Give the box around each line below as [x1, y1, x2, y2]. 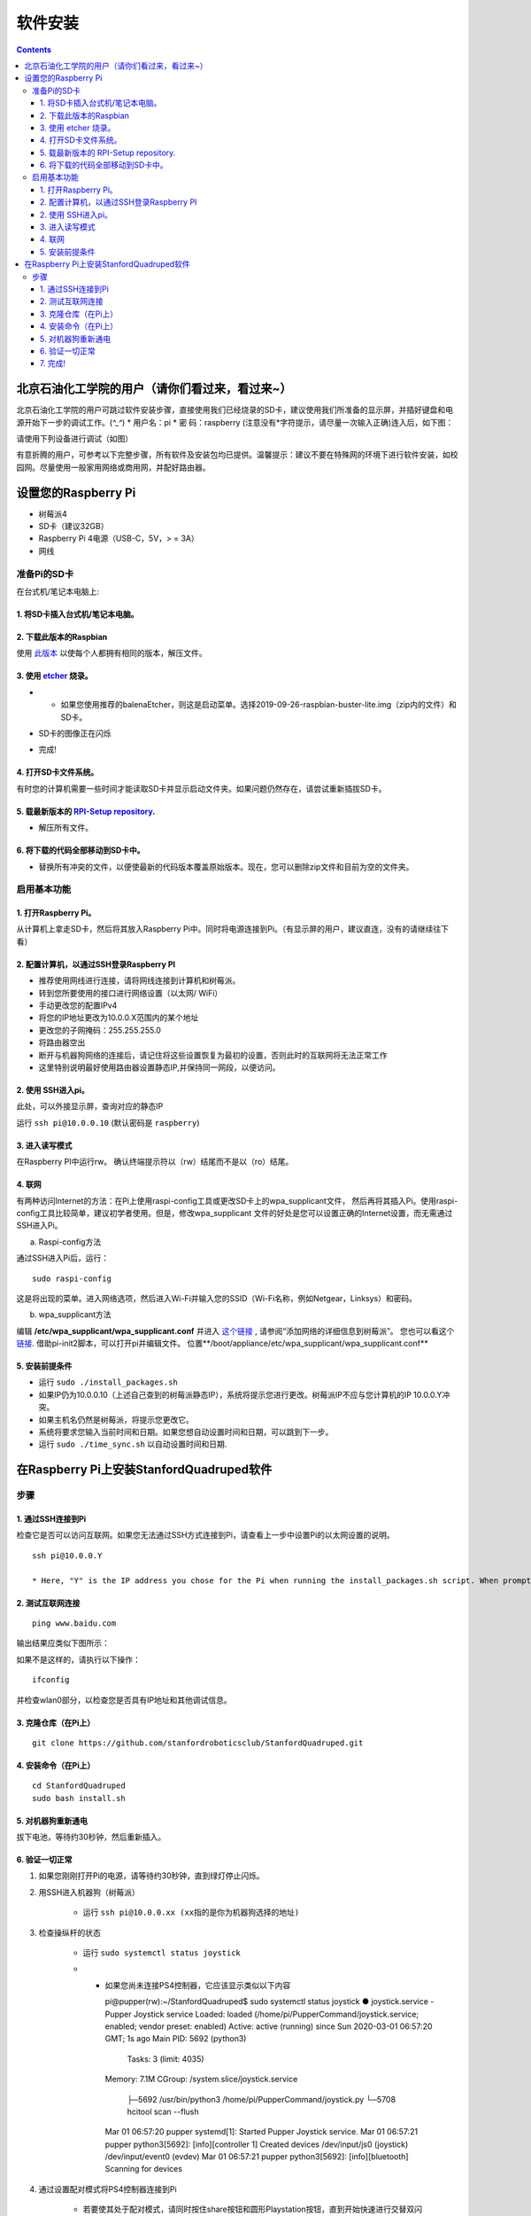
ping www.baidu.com [32, 1618, 117, 1628]
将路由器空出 [38, 1037, 86, 1048]
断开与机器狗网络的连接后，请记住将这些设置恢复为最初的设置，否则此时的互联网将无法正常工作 [38, 1049, 388, 1060]
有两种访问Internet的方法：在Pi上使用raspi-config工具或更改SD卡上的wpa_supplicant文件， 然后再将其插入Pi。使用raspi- [16, 1195, 458, 1206]
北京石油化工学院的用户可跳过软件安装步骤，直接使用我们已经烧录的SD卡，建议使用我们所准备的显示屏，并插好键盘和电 [16, 404, 454, 416]
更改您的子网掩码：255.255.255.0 [38, 1025, 161, 1035]
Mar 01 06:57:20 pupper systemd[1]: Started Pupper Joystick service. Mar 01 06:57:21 [104, 2126, 419, 2137]
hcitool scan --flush [127, 2106, 199, 2117]
